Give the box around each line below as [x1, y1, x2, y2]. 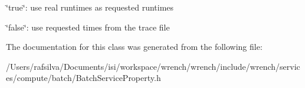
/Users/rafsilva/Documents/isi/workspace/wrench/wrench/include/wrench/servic [6, 60, 300, 72]
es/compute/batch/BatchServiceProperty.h [6, 72, 161, 84]
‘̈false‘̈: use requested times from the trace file [6, 21, 170, 33]
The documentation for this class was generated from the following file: [6, 40, 263, 53]
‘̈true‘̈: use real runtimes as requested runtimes [6, 1, 174, 13]
